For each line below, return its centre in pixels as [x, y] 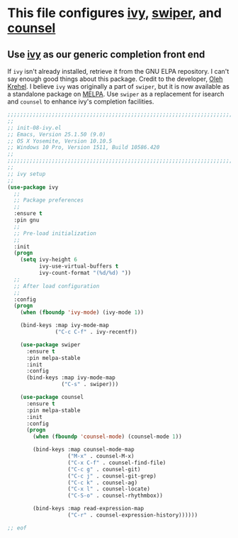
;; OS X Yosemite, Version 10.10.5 [60, 141]
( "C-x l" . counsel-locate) [109, 489]
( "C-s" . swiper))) [90, 385]
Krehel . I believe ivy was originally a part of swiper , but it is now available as [119, 86]
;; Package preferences [49, 200]
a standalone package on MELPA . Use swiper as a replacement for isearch [116, 94]
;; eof [17, 528]
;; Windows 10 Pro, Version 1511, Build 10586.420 [84, 148]
